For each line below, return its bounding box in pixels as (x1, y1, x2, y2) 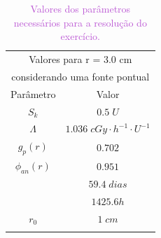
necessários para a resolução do (13, 15, 147, 29)
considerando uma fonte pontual (11, 69, 150, 83)
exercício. (60, 29, 100, 43)
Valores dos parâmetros (30, 1, 131, 15)
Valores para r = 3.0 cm (29, 52, 132, 66)
